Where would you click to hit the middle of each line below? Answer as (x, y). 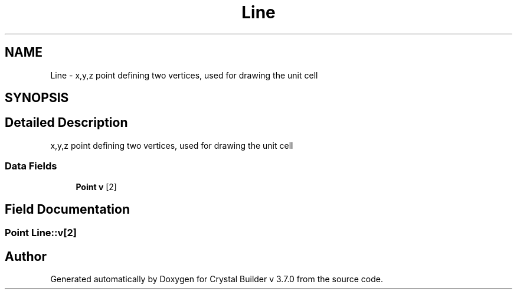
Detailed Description (66, 123)
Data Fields (31, 166)
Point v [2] (96, 187)
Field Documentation (67, 210)
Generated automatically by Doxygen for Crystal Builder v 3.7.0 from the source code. (217, 279)
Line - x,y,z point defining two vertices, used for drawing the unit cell (184, 75)
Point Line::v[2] (41, 233)
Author (26, 256)
